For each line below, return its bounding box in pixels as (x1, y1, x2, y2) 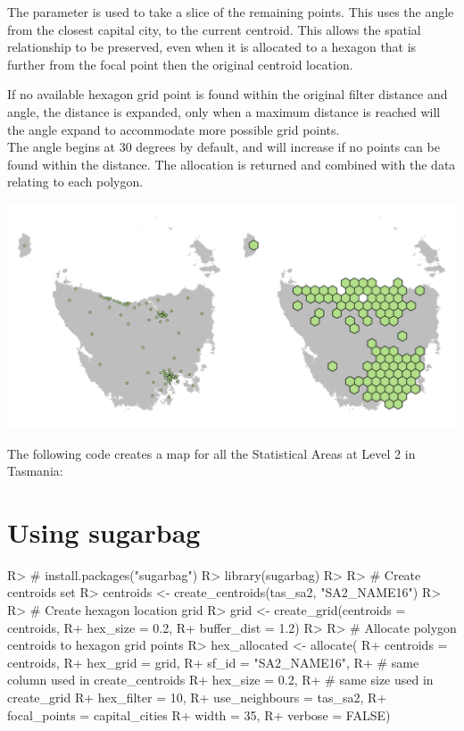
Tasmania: (7, 461, 63, 480)
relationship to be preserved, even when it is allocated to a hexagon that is (7, 37, 417, 56)
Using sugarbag (7, 513, 201, 550)
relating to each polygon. (7, 172, 144, 191)
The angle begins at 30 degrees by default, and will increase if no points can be (7, 137, 440, 156)
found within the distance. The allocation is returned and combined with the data (7, 154, 456, 173)
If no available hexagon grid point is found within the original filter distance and (7, 85, 448, 104)
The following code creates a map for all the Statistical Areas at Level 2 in (7, 444, 416, 462)
